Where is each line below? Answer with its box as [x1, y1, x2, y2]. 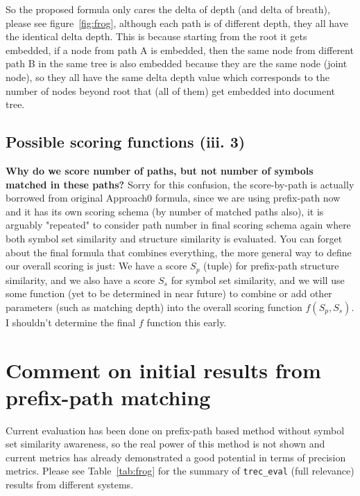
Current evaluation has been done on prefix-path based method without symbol [6, 423, 345, 437]
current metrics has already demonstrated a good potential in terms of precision [6, 450, 346, 464]
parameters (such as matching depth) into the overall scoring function [6, 299, 302, 314]
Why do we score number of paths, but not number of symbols [6, 163, 314, 177]
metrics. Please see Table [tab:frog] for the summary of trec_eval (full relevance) [6, 463, 354, 478]
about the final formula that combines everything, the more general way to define [6, 245, 352, 259]
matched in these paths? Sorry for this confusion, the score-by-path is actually [6, 177, 354, 191]
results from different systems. [6, 477, 134, 492]
